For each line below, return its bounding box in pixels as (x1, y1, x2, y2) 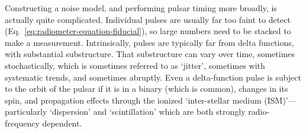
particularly (5, 105, 47, 118)
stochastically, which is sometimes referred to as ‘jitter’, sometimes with (5, 59, 265, 71)
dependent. (42, 117, 82, 129)
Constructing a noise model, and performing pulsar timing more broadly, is (5, 2, 277, 14)
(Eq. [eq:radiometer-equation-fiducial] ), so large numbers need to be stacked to (5, 25, 291, 37)
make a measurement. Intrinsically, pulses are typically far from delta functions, (5, 36, 294, 48)
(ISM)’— (264, 94, 297, 106)
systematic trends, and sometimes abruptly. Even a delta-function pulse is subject (5, 71, 302, 83)
